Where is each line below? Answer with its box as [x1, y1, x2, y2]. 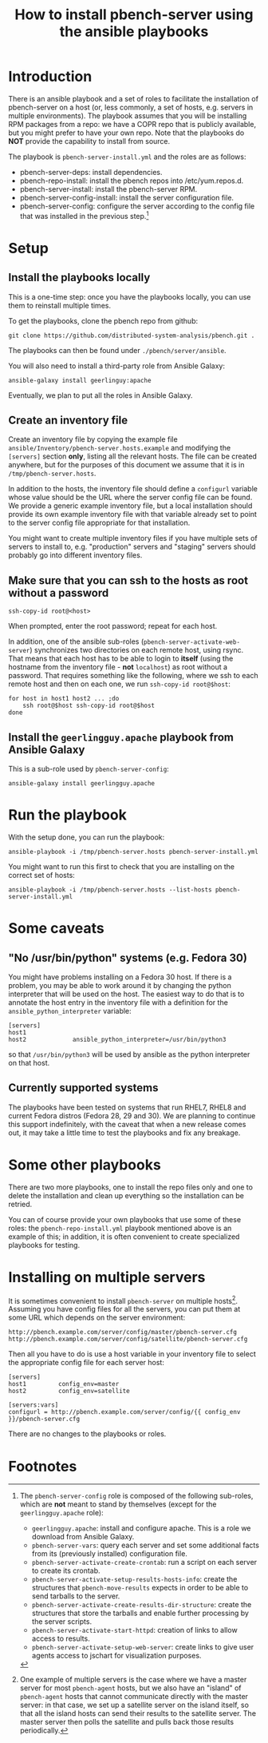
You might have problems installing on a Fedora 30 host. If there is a [8, 972, 232, 982]
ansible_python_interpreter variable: [8, 1006, 132, 1015]
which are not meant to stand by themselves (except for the [19, 1499, 217, 1509]
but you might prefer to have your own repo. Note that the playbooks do [8, 128, 245, 137]
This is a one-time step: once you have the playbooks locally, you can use [8, 292, 251, 301]
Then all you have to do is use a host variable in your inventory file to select [8, 1349, 257, 1359]
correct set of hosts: [8, 870, 76, 879]
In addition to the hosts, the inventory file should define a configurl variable [8, 484, 258, 494]
